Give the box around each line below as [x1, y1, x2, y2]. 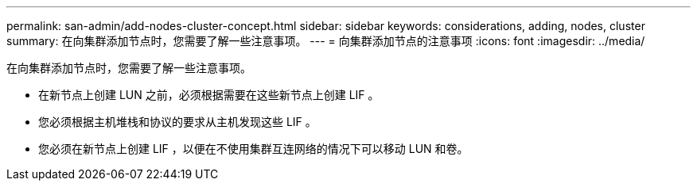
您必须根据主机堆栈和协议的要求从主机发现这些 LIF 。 [38, 115, 317, 128]
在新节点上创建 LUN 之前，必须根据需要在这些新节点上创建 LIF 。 [38, 88, 380, 101]
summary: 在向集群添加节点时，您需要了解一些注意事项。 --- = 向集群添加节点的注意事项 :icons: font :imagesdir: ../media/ [6, 34, 645, 48]
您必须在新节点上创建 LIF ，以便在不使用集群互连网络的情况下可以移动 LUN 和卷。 [38, 142, 469, 155]
